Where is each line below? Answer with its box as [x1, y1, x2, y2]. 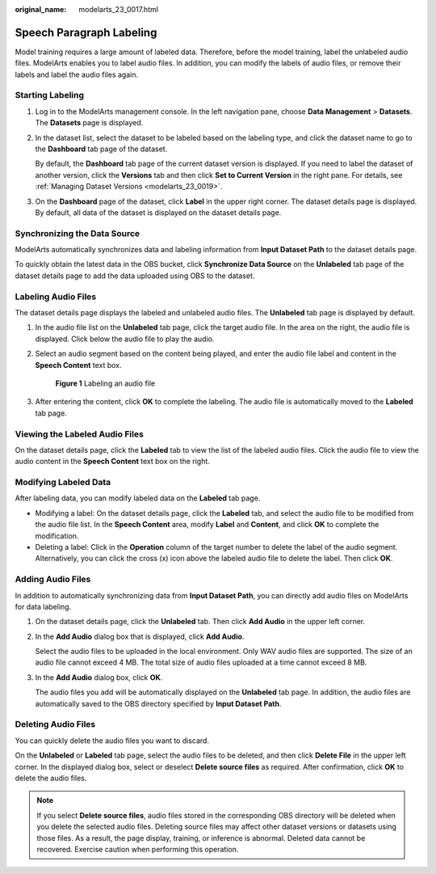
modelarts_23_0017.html [78, 5, 159, 14]
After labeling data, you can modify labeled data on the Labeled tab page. [15, 493, 261, 503]
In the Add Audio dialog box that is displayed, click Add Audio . [35, 631, 245, 641]
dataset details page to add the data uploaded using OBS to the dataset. [15, 271, 255, 281]
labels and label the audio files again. [15, 70, 139, 79]
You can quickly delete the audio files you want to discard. [15, 736, 210, 745]
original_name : [15, 5, 67, 14]
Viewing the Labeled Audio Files [15, 429, 145, 440]
